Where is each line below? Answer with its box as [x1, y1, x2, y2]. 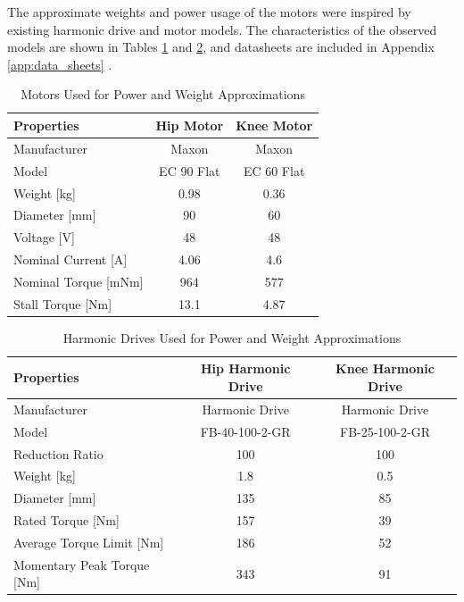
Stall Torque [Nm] [13, 294, 112, 313]
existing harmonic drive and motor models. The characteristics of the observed [7, 20, 437, 38]
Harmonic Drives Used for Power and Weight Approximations [62, 328, 402, 347]
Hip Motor [155, 115, 224, 134]
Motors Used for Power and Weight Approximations [21, 85, 305, 104]
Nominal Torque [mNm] [13, 272, 144, 290]
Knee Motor [236, 115, 313, 134]
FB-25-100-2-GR [339, 422, 430, 440]
